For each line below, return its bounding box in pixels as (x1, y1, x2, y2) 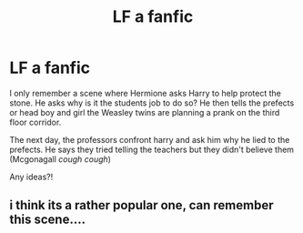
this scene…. (9, 212, 86, 228)
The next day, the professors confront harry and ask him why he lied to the (9, 134, 290, 145)
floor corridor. (9, 116, 62, 127)
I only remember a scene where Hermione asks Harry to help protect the (9, 87, 282, 98)
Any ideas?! (9, 171, 54, 182)
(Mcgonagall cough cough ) (9, 153, 112, 165)
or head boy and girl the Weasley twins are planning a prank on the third (9, 106, 280, 117)
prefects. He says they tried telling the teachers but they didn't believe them (9, 144, 294, 155)
